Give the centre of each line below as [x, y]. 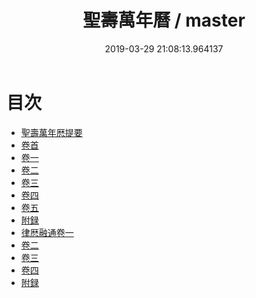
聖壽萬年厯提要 [51, 132]
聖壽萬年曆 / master [164, 20]
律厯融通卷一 [47, 232]
